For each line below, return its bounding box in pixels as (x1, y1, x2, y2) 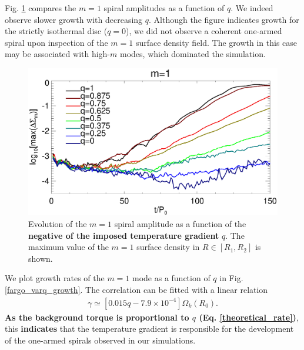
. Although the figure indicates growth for (149, 13, 299, 25)
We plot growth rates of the (5, 272, 105, 284)
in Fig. (219, 272, 243, 284)
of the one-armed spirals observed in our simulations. (5, 334, 196, 346)
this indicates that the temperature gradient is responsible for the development (5, 322, 294, 335)
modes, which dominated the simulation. (120, 48, 266, 60)
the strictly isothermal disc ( (5, 25, 108, 37)
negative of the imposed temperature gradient (28, 229, 219, 241)
